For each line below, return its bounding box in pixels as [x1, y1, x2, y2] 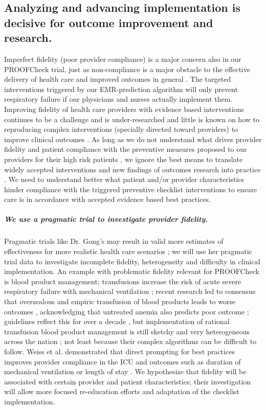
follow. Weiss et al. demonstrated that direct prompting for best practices [4, 346, 235, 356]
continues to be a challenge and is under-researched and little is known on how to [4, 113, 259, 124]
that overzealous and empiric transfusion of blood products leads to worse [4, 296, 236, 307]
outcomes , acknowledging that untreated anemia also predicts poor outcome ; [4, 306, 249, 316]
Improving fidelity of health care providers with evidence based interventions [4, 103, 245, 114]
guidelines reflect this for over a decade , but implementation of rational [4, 316, 230, 327]
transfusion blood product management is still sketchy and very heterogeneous [4, 326, 250, 336]
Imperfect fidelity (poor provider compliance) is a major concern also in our [4, 53, 241, 64]
